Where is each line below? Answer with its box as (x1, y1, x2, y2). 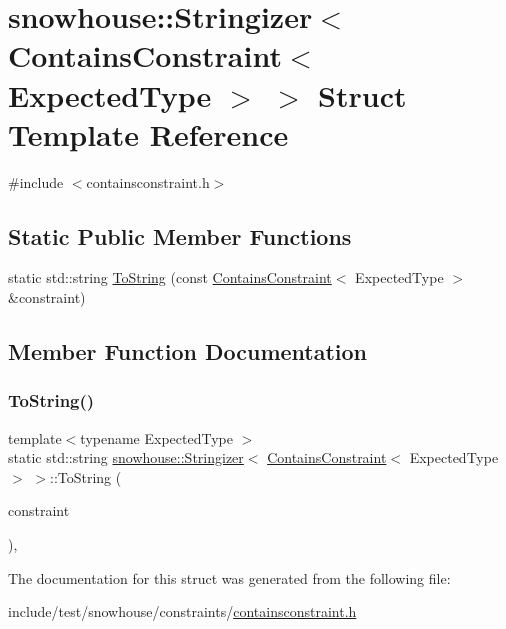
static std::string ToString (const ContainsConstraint (8, 267, 332, 288)
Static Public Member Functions (8, 220, 352, 251)
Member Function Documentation (8, 336, 368, 367)
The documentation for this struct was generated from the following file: (8, 567, 451, 588)
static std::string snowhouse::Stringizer (8, 447, 244, 468)
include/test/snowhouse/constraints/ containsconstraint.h (8, 601, 357, 622)
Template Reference (8, 113, 289, 154)
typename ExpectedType (80, 427, 233, 448)
